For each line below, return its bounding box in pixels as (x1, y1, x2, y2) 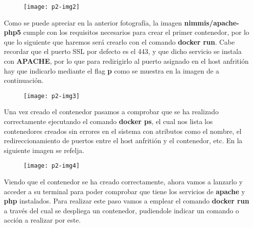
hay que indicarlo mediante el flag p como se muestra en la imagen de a (4, 65, 219, 76)
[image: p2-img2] (23, 3, 80, 10)
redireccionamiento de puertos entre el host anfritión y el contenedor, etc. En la (4, 135, 243, 146)
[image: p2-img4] (23, 162, 80, 170)
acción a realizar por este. (4, 215, 81, 225)
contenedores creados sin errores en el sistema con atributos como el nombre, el (4, 126, 242, 136)
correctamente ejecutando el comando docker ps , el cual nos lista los (4, 116, 213, 127)
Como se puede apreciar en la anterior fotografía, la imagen (4, 17, 182, 27)
